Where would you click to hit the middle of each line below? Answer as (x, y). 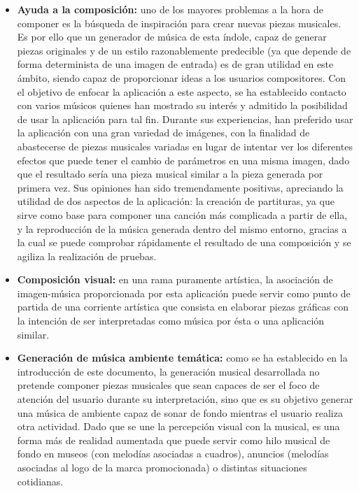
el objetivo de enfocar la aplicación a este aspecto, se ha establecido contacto (182, 91)
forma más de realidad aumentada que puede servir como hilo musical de (174, 440)
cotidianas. (40, 481)
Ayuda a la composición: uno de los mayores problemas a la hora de (170, 9)
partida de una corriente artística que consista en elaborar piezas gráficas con (183, 307)
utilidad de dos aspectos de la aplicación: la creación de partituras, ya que (176, 201)
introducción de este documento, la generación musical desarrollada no (168, 371)
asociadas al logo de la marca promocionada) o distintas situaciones (162, 467)
